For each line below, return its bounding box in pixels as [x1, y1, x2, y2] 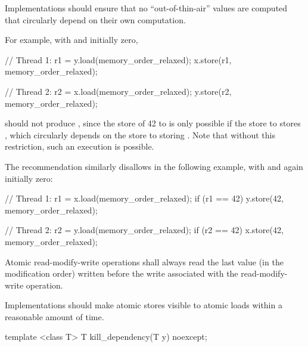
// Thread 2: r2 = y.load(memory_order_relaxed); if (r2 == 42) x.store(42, [5, 224, 284, 236]
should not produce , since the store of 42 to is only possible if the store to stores [5, 117, 301, 129]
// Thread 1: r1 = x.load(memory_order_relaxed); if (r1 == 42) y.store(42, [5, 192, 284, 205]
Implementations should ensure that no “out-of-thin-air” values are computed [5, 2, 288, 14]
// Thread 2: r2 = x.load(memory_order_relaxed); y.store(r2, [5, 85, 232, 97]
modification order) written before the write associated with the [5, 267, 238, 280]
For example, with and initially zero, [5, 33, 138, 46]
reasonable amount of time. [5, 310, 104, 323]
